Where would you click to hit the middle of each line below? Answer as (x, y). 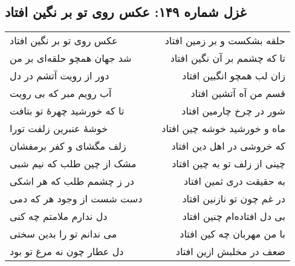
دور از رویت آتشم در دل (60, 76)
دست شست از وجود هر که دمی (76, 199)
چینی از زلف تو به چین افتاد (229, 164)
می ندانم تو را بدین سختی (63, 234)
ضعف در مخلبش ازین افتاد (230, 251)
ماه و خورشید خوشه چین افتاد (223, 128)
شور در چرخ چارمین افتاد (233, 111)
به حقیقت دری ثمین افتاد (234, 181)
